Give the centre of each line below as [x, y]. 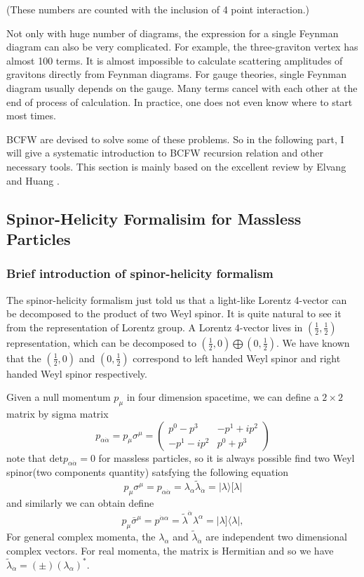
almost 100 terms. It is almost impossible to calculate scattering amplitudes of [175, 60]
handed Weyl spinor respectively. [77, 373]
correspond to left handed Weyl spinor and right [237, 358]
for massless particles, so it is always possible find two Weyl [227, 457]
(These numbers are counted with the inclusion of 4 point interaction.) [158, 9]
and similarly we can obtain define [80, 503]
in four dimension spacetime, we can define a [223, 397]
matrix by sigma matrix [58, 414]
